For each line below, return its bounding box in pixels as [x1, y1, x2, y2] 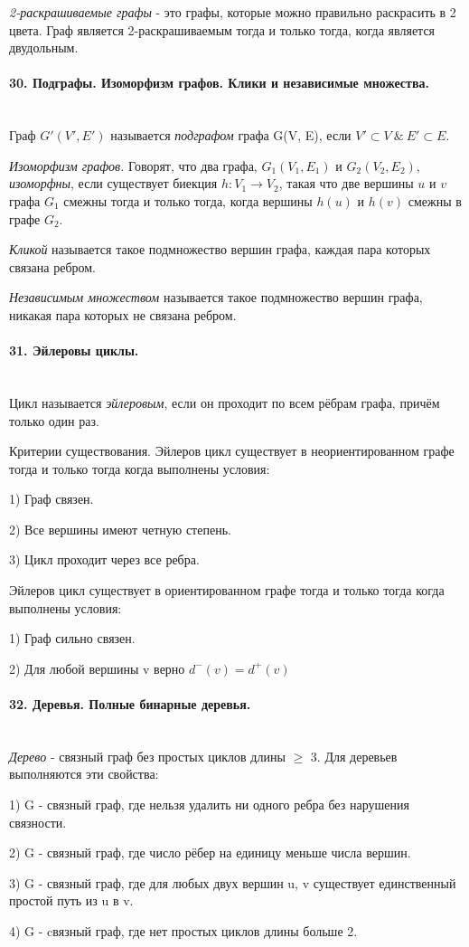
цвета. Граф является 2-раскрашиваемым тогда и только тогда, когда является [9, 20, 436, 39]
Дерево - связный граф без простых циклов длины [9, 746, 286, 765]
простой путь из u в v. [9, 891, 134, 910]
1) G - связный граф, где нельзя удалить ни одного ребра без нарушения [9, 795, 409, 814]
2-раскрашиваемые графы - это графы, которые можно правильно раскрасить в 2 [9, 3, 456, 21]
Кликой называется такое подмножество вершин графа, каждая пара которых [9, 240, 431, 259]
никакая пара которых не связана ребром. [9, 305, 237, 324]
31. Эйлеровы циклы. [9, 341, 139, 360]
